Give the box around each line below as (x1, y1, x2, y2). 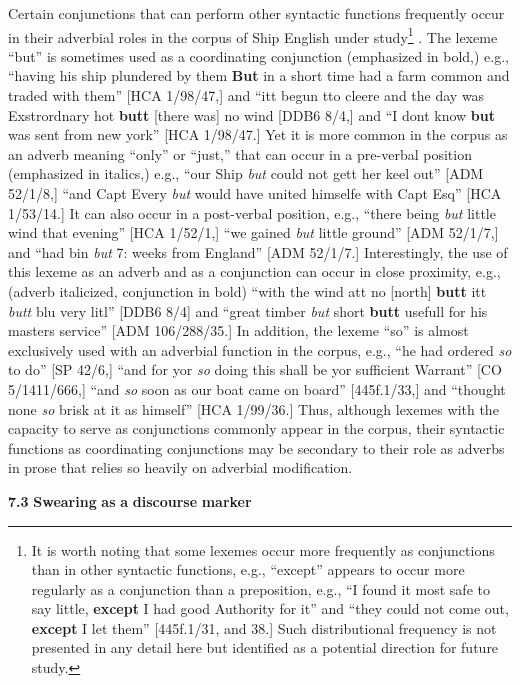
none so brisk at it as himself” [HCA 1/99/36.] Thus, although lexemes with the (8, 398, 499, 419)
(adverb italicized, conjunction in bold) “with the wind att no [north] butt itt (8, 280, 487, 301)
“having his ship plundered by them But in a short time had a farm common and (8, 65, 510, 86)
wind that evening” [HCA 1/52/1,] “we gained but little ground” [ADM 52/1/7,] (8, 222, 499, 243)
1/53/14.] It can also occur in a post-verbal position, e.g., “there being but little (8, 202, 496, 223)
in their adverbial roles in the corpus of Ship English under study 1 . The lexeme (8, 23, 498, 47)
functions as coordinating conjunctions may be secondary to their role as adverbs (8, 437, 505, 458)
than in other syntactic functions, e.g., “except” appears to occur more (31, 559, 465, 580)
